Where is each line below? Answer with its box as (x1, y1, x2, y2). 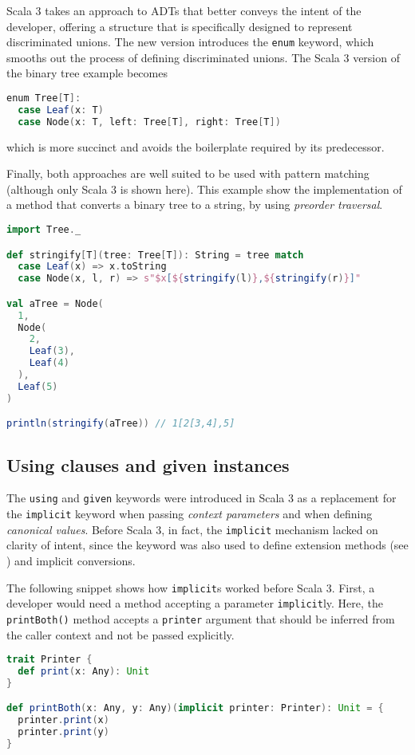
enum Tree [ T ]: (6, 92, 81, 104)
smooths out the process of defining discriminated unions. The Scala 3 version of (6, 49, 400, 65)
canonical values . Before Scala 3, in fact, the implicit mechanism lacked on (6, 521, 378, 537)
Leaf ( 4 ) (29, 357, 69, 369)
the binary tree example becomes (6, 65, 168, 81)
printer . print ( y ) (18, 726, 109, 738)
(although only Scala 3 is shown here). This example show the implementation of (6, 180, 402, 197)
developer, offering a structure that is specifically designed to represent (6, 18, 353, 34)
